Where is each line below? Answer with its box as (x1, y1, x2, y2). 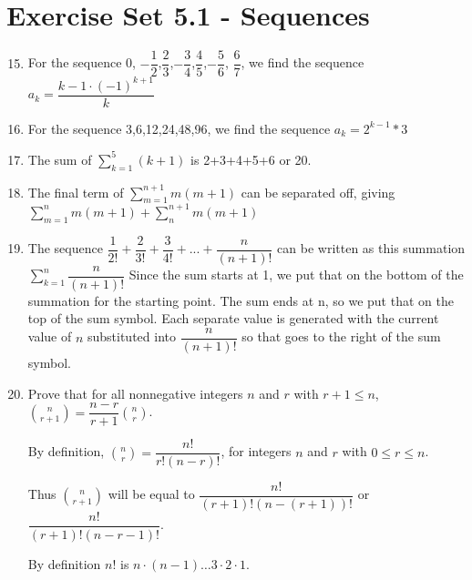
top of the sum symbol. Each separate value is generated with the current (27, 309, 439, 328)
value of (27, 327, 72, 346)
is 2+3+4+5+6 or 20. (190, 149, 312, 168)
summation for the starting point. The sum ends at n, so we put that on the (27, 290, 454, 310)
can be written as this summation (277, 239, 466, 258)
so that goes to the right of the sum (241, 327, 441, 346)
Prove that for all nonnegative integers (27, 383, 243, 402)
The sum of (27, 149, 92, 168)
